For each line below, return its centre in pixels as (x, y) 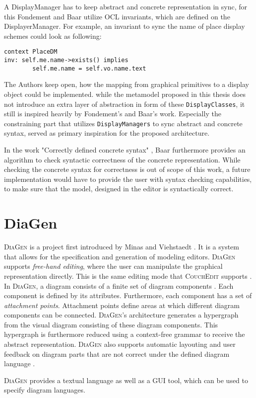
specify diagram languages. (45, 390)
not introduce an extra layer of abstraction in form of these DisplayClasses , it (125, 104)
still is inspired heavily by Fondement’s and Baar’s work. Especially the (113, 114)
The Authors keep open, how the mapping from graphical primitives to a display (127, 84)
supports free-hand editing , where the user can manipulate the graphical (113, 266)
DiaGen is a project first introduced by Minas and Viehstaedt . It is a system (122, 247)
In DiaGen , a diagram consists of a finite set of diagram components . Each (119, 285)
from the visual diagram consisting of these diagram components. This (111, 324)
